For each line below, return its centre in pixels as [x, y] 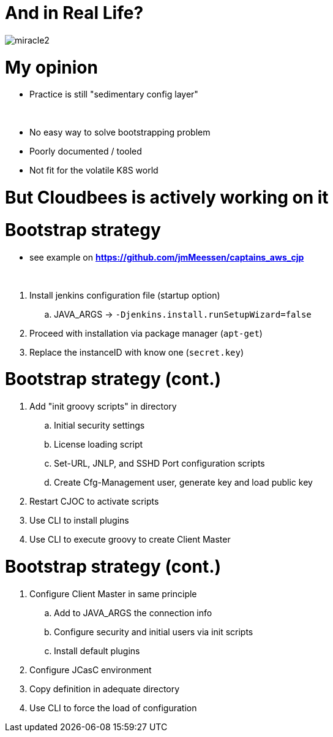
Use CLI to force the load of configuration [113, 708]
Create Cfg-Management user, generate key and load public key [183, 482]
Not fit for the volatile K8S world [94, 170]
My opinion [51, 67]
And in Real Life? [74, 13]
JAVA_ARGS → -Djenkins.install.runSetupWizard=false [183, 314]
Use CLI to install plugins [79, 520]
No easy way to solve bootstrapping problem [120, 132]
